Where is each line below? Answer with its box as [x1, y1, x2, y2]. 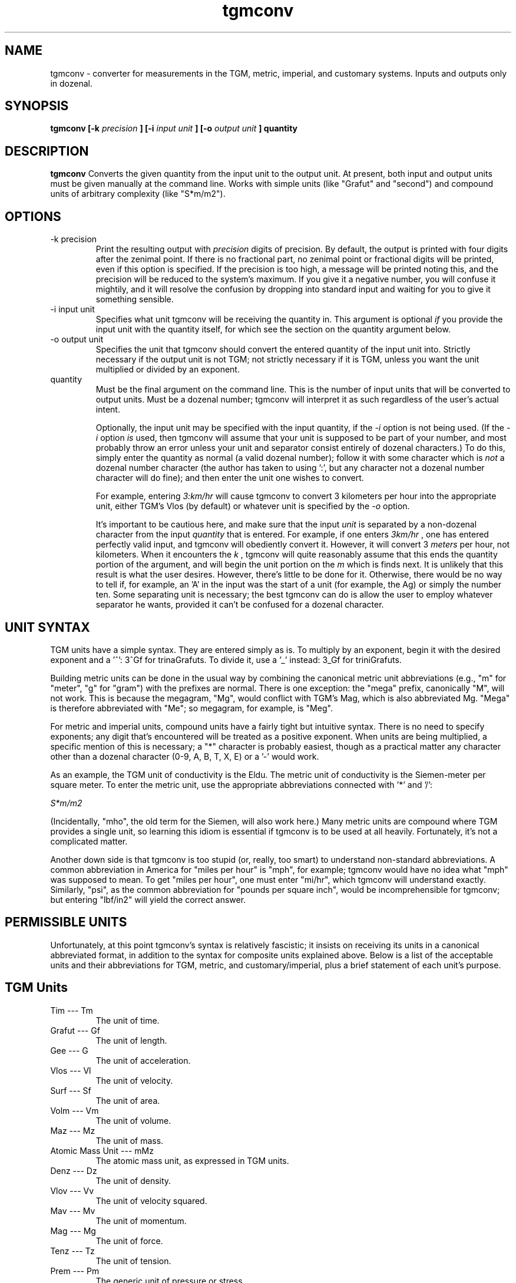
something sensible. [95, 294, 174, 305]
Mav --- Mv [50, 1205, 95, 1216]
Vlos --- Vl [50, 1065, 91, 1076]
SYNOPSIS [5, 98, 69, 114]
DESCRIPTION [5, 143, 89, 159]
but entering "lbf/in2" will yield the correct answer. [50, 894, 246, 905]
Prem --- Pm [50, 1265, 100, 1276]
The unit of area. [95, 1095, 160, 1106]
